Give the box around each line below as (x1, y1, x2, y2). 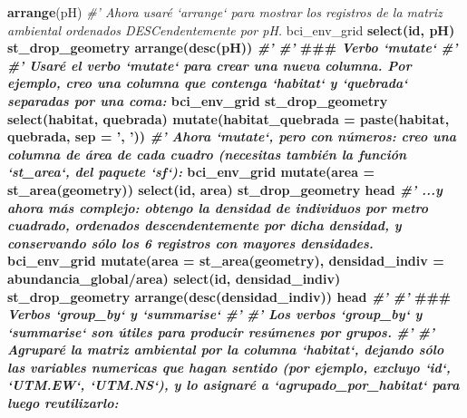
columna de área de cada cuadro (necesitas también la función (7, 144, 407, 163)
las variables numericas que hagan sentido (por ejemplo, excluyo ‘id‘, (7, 357, 451, 376)
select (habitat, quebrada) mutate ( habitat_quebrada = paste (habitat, (7, 109, 450, 128)
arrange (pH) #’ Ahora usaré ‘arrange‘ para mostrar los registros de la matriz (7, 3, 443, 21)
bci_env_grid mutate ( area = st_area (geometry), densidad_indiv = (7, 251, 444, 270)
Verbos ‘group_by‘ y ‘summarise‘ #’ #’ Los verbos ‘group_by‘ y (7, 305, 423, 324)
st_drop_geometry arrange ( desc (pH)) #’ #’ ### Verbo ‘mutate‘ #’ (7, 38, 458, 57)
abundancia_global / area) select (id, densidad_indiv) (7, 268, 341, 287)
